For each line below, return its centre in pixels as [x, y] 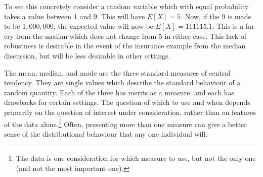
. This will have [121, 16]
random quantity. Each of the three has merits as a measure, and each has [119, 92]
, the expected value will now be [103, 26]
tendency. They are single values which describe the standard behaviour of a [122, 82]
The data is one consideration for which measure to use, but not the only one [136, 158]
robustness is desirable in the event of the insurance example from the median [125, 46]
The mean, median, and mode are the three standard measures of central [117, 72]
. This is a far [233, 26]
